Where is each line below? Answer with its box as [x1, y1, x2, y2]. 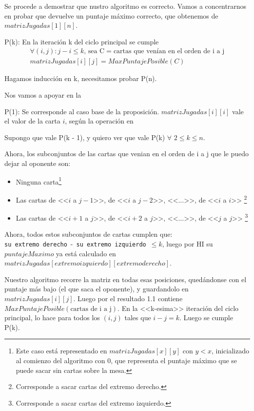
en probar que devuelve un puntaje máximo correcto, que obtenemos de [4, 10, 218, 21]
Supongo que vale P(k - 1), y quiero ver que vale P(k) [4, 132, 165, 142]
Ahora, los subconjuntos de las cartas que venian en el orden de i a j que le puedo [4, 148, 249, 159]
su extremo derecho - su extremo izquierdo [4, 238, 146, 248]
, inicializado [211, 346, 249, 356]
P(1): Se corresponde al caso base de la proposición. [4, 106, 159, 116]
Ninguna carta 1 [16, 175, 62, 186]
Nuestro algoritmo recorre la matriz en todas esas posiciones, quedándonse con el [4, 274, 247, 284]
